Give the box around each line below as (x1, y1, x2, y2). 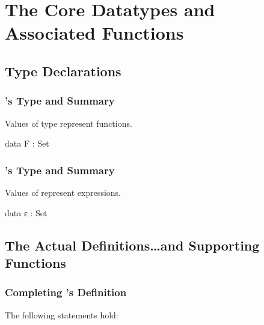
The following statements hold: (5, 308, 118, 321)
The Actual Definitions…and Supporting (5, 235, 260, 254)
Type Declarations (5, 61, 121, 80)
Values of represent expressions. (5, 186, 121, 198)
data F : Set (5, 137, 49, 150)
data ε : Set (5, 206, 48, 219)
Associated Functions (5, 20, 184, 45)
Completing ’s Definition (5, 285, 127, 300)
